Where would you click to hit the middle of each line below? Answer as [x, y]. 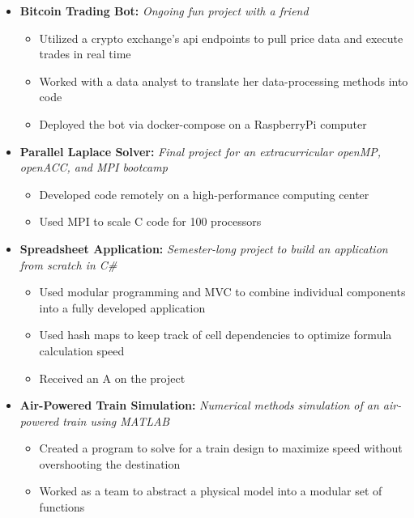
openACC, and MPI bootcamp [94, 167]
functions [62, 507]
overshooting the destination [110, 463]
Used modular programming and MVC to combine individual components [222, 292]
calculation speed [82, 350]
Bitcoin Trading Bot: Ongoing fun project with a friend [164, 11]
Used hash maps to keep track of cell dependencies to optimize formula [216, 335]
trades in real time [85, 54]
